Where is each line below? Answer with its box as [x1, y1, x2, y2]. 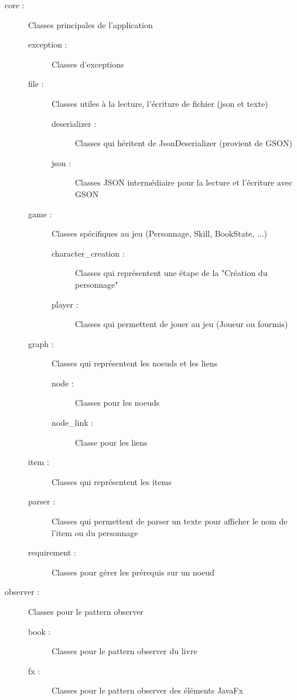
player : [52, 298, 78, 310]
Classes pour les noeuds [75, 396, 160, 409]
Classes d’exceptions [52, 58, 124, 70]
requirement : [28, 546, 76, 558]
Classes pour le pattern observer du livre [52, 645, 197, 657]
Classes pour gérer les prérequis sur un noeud [52, 566, 214, 578]
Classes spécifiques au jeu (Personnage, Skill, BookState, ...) [52, 227, 268, 240]
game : [28, 207, 52, 220]
